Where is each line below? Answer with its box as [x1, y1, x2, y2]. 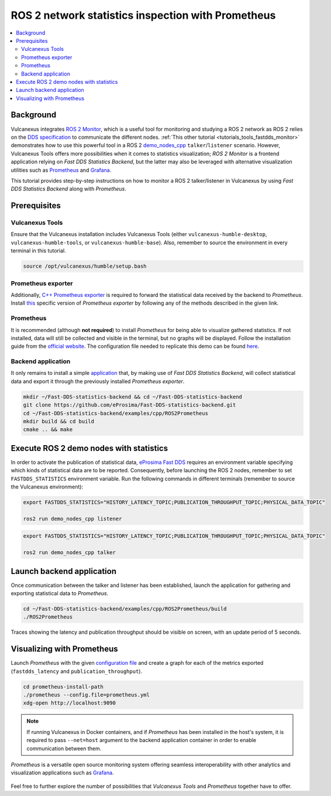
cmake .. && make [23, 426, 73, 433]
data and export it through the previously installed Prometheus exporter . [11, 378, 185, 385]
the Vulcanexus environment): [11, 483, 84, 490]
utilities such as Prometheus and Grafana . [11, 166, 112, 173]
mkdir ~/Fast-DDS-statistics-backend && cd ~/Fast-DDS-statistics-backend [23, 393, 243, 400]
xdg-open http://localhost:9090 [23, 700, 116, 706]
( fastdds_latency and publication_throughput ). [11, 668, 143, 675]
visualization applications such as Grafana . [11, 769, 114, 776]
